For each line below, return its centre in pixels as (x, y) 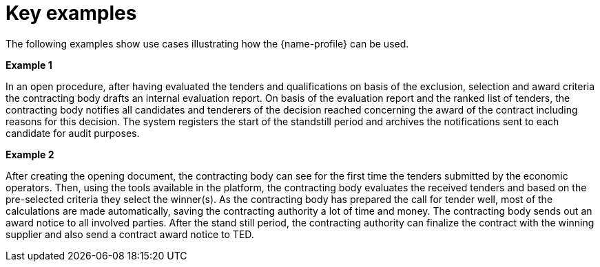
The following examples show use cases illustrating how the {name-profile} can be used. (207, 43)
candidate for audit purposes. (73, 133)
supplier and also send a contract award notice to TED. (130, 234)
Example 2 (30, 154)
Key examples (71, 13)
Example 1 (29, 65)
